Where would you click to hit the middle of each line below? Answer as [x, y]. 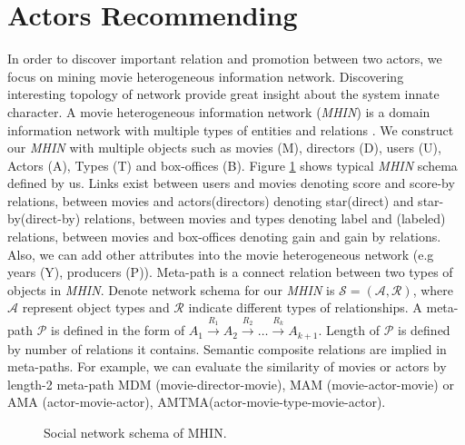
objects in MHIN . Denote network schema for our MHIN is [171, 289]
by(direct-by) [44, 218]
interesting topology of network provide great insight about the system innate [223, 94]
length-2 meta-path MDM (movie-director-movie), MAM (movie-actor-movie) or [231, 384]
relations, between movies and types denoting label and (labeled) [265, 218]
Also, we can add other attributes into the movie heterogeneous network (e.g [221, 254]
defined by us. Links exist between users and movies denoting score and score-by [231, 183]
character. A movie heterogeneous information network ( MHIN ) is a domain [219, 111]
